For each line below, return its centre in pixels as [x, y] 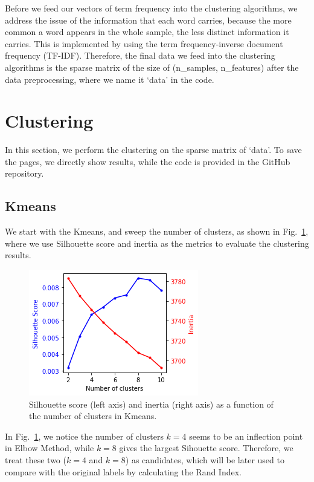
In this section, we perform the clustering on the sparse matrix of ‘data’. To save [153, 150]
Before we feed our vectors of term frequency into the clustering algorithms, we [151, 8]
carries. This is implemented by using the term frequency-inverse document [144, 43]
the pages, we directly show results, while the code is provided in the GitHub [148, 161]
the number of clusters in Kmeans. [93, 416]
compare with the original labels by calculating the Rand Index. [123, 471]
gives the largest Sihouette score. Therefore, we [206, 448]
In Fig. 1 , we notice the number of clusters [84, 436]
